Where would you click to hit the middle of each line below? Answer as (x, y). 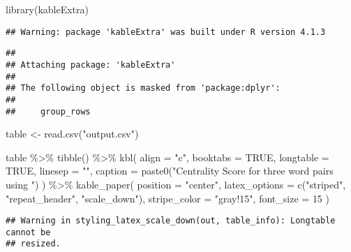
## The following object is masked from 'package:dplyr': (143, 88)
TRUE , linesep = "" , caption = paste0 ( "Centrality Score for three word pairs (170, 171)
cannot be (28, 232)
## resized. (33, 244)
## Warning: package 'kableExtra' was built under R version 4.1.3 (166, 32)
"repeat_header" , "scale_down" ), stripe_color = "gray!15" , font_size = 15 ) (167, 198)
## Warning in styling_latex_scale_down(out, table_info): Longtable (171, 221)
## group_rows (48, 111)
